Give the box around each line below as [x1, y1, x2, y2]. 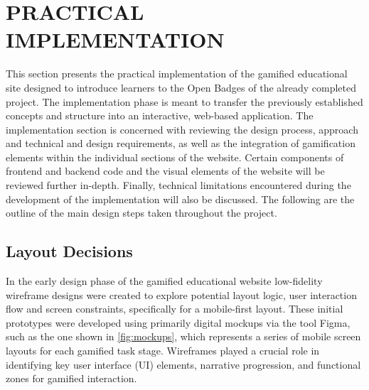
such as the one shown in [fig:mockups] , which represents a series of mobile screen [6, 329, 361, 344]
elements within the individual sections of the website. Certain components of [6, 149, 344, 164]
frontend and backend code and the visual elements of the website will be [6, 163, 325, 178]
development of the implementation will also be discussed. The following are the [6, 191, 355, 206]
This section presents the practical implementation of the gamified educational [6, 66, 348, 81]
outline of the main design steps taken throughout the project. [6, 205, 277, 220]
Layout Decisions [6, 240, 133, 262]
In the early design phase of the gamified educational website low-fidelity [6, 273, 323, 288]
